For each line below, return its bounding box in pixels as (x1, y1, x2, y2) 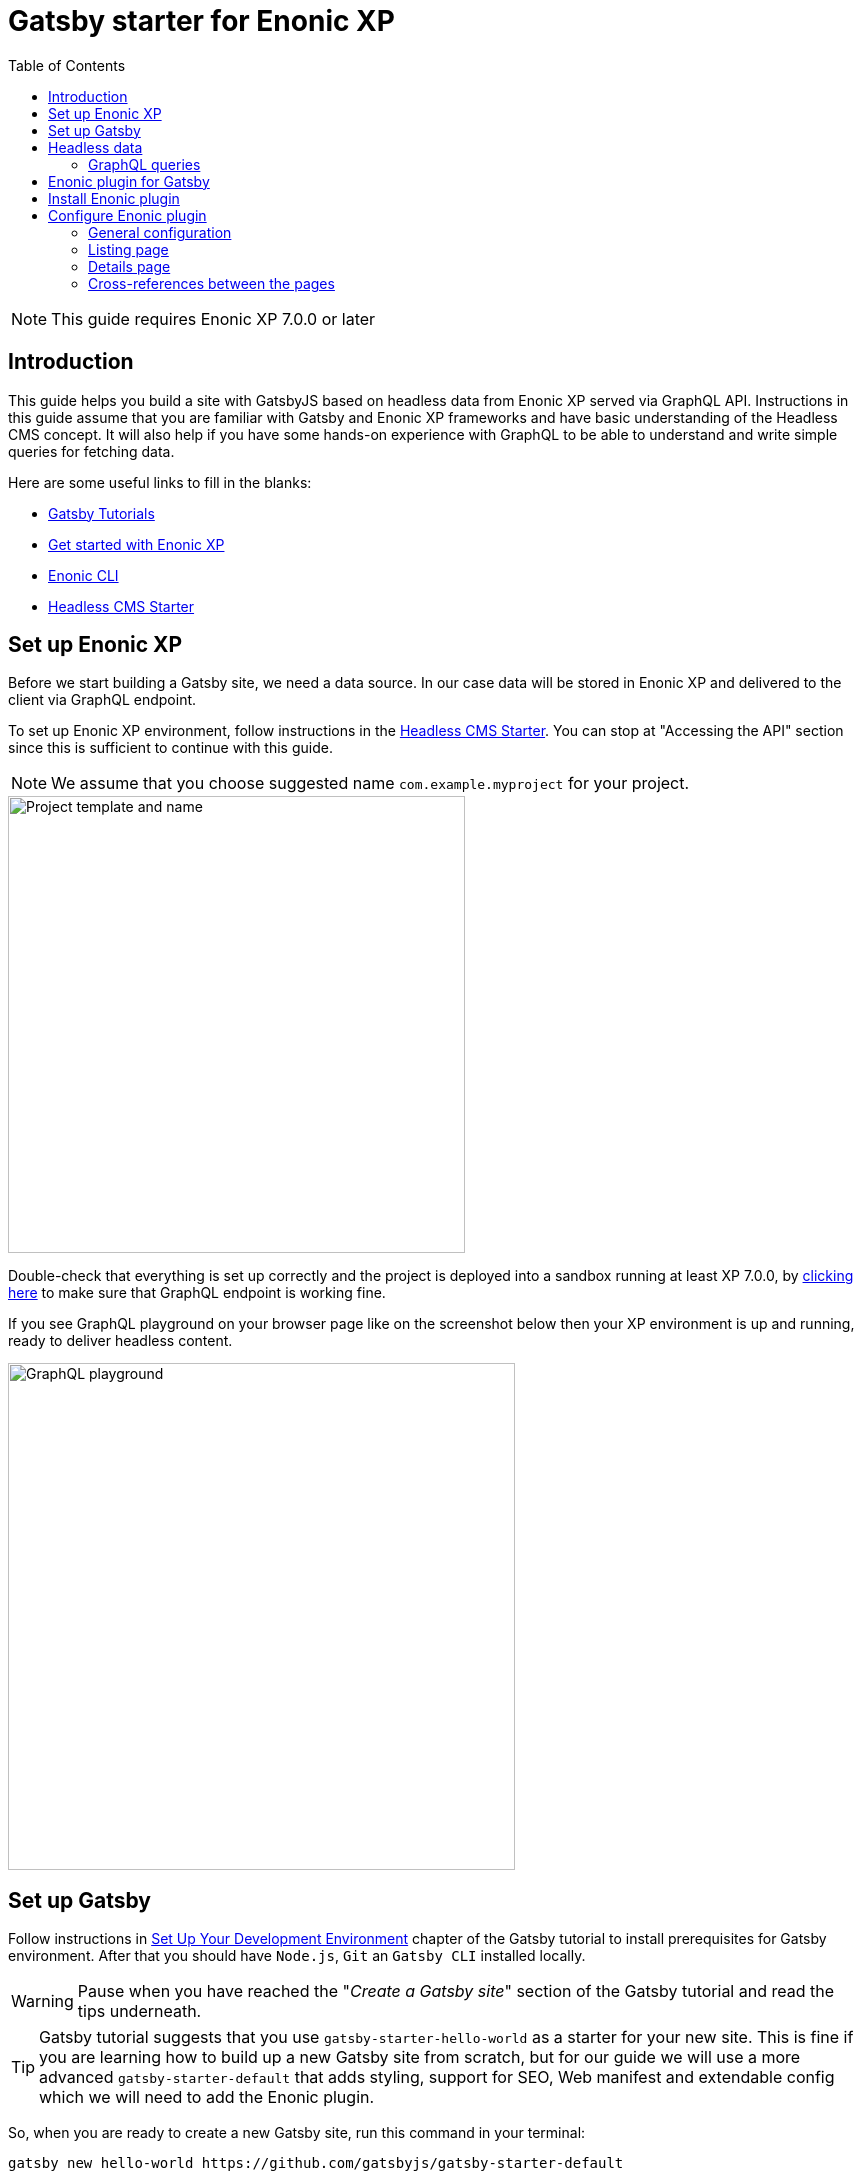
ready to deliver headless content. (8, 1332, 233, 1350)
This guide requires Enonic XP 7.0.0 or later (51, 308, 376, 329)
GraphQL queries (88, 155, 201, 173)
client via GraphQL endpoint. (8, 691, 197, 709)
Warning (11, 1991, 74, 2012)
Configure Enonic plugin (48, 206, 207, 224)
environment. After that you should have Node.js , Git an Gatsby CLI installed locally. (8, 1947, 586, 1965)
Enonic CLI (48, 566, 119, 584)
